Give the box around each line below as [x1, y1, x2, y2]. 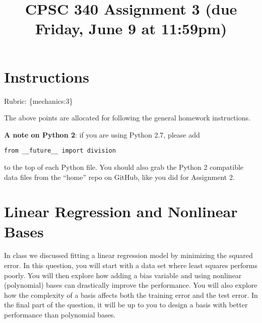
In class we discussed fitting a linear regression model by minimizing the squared [4, 250, 253, 261]
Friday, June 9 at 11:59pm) [35, 18, 227, 39]
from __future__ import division [4, 147, 116, 155]
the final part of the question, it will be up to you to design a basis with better [4, 299, 248, 310]
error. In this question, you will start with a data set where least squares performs [4, 260, 257, 271]
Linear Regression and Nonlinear [4, 201, 238, 222]
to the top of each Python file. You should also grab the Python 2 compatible [4, 161, 244, 172]
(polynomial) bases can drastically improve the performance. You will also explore [4, 280, 257, 290]
